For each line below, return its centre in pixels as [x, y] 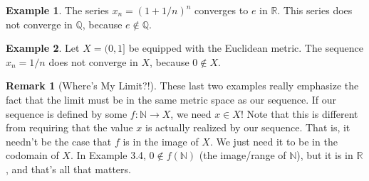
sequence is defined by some [67, 113]
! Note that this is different [299, 113]
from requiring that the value [69, 127]
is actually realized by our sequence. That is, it [248, 127]
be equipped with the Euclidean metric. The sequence [246, 48]
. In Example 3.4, [108, 155]
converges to [222, 10]
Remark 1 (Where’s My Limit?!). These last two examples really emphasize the [182, 86]
